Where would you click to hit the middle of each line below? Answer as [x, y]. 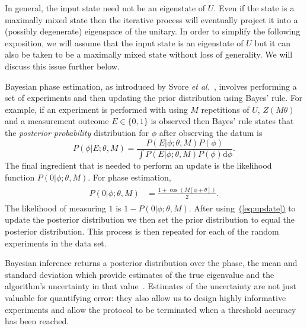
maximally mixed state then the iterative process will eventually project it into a [151, 19]
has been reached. [37, 321]
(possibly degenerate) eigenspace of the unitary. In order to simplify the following [153, 31]
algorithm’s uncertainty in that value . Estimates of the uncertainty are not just [151, 286]
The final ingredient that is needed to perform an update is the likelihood [138, 165]
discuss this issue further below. [62, 66]
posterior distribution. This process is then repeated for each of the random [142, 231]
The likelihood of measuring [55, 208]
